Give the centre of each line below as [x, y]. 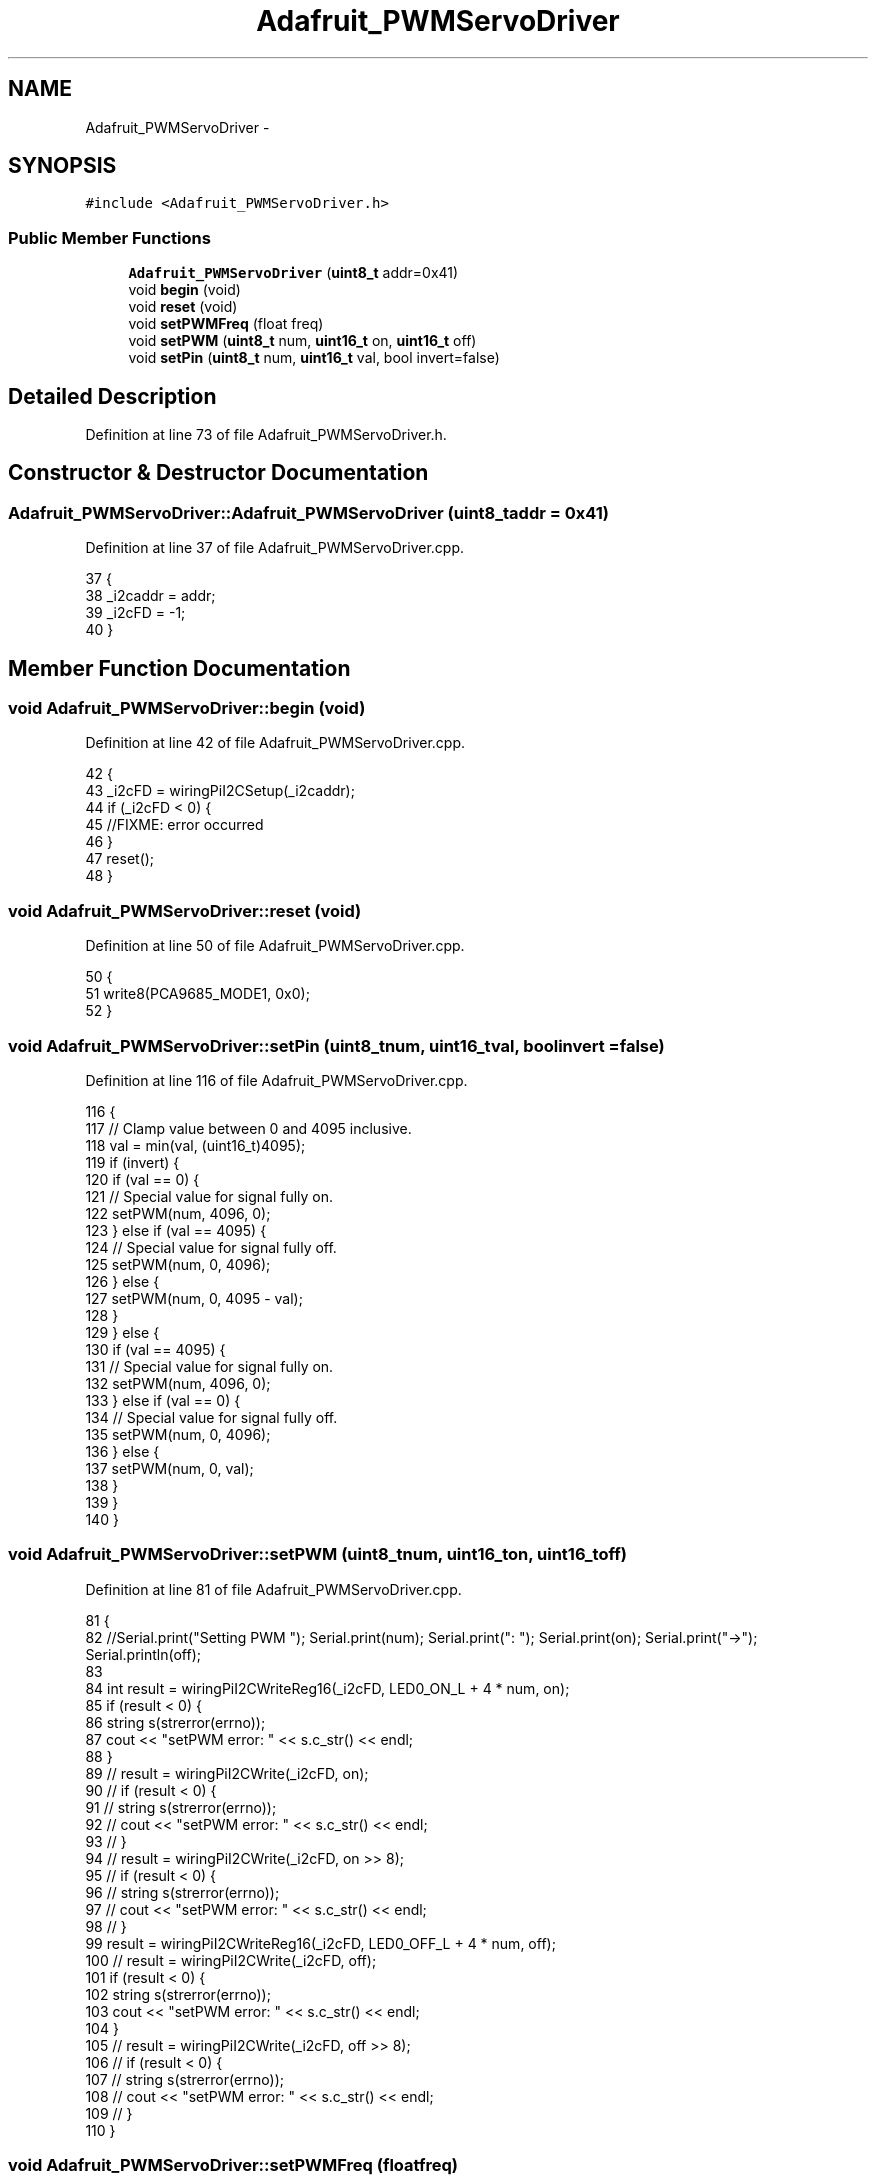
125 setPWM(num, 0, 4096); [178, 1264]
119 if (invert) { [132, 1162]
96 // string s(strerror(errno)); [182, 1892]
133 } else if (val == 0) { [163, 1400]
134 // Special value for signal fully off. [211, 1417]
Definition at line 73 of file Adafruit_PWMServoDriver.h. [266, 435]
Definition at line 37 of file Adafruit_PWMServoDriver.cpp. [274, 548]
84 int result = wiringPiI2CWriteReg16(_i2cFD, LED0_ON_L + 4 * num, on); [327, 1688]
